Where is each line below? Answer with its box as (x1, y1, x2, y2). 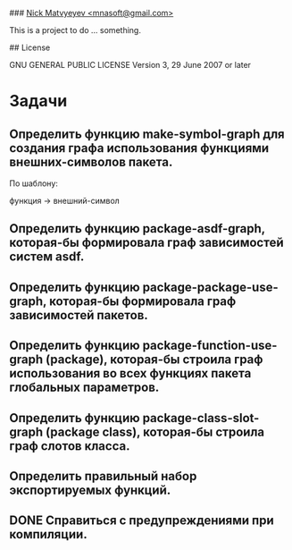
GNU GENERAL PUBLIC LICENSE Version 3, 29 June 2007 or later (9, 60, 252, 70)
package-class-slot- (142, 410, 260, 426)
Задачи (9, 91, 68, 111)
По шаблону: (9, 178, 58, 189)
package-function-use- (142, 338, 278, 353)
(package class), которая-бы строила (46, 424, 265, 439)
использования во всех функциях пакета (9, 366, 252, 381)
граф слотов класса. (9, 438, 130, 453)
